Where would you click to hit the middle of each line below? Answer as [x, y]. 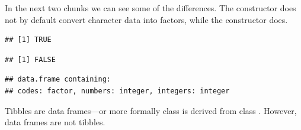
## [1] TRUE [28, 40]
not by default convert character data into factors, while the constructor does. [146, 19]
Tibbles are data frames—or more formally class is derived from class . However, [151, 110]
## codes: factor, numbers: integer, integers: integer [117, 91]
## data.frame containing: [58, 79]
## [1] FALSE [30, 59]
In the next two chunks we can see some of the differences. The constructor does [150, 8]
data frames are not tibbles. [55, 122]
